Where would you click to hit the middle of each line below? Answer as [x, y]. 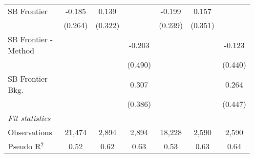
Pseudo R [24, 146]
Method [21, 50]
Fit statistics [29, 118]
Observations [30, 132]
